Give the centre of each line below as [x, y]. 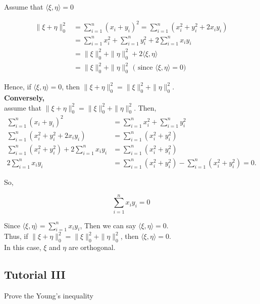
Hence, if [18, 87]
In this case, [23, 247]
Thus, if [16, 236]
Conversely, [24, 97]
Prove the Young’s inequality [49, 296]
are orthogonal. [92, 247]
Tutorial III [35, 274]
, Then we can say [108, 225]
